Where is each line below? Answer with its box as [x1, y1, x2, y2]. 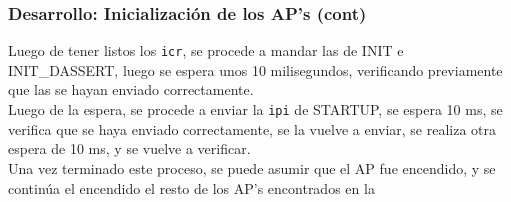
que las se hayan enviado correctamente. [8, 79, 254, 100]
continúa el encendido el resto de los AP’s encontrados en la [8, 177, 375, 198]
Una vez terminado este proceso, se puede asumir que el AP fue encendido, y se [8, 157, 496, 178]
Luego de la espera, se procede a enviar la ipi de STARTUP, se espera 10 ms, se [8, 99, 503, 120]
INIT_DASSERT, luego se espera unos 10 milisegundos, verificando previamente [8, 59, 503, 80]
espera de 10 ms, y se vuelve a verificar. [8, 138, 251, 159]
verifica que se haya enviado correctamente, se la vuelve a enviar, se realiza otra [8, 118, 497, 139]
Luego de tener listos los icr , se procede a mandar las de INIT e [8, 40, 404, 61]
